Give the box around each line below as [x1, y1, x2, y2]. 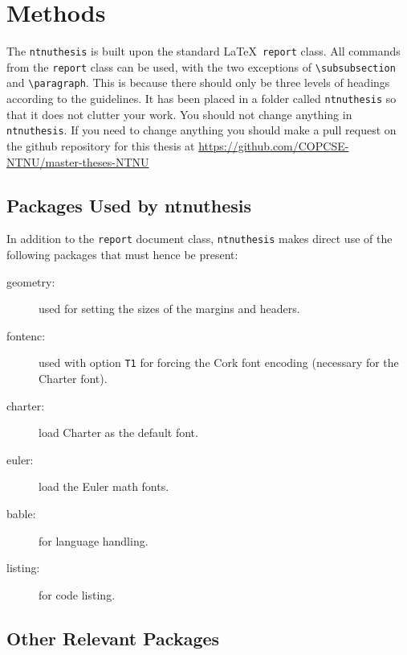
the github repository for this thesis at [6, 138, 195, 154]
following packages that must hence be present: [6, 246, 238, 263]
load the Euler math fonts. [39, 478, 169, 495]
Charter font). [39, 370, 108, 387]
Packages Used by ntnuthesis [6, 192, 251, 217]
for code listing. [39, 586, 116, 603]
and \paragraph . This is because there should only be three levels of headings [6, 74, 390, 91]
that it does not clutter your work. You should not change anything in [6, 105, 352, 122]
